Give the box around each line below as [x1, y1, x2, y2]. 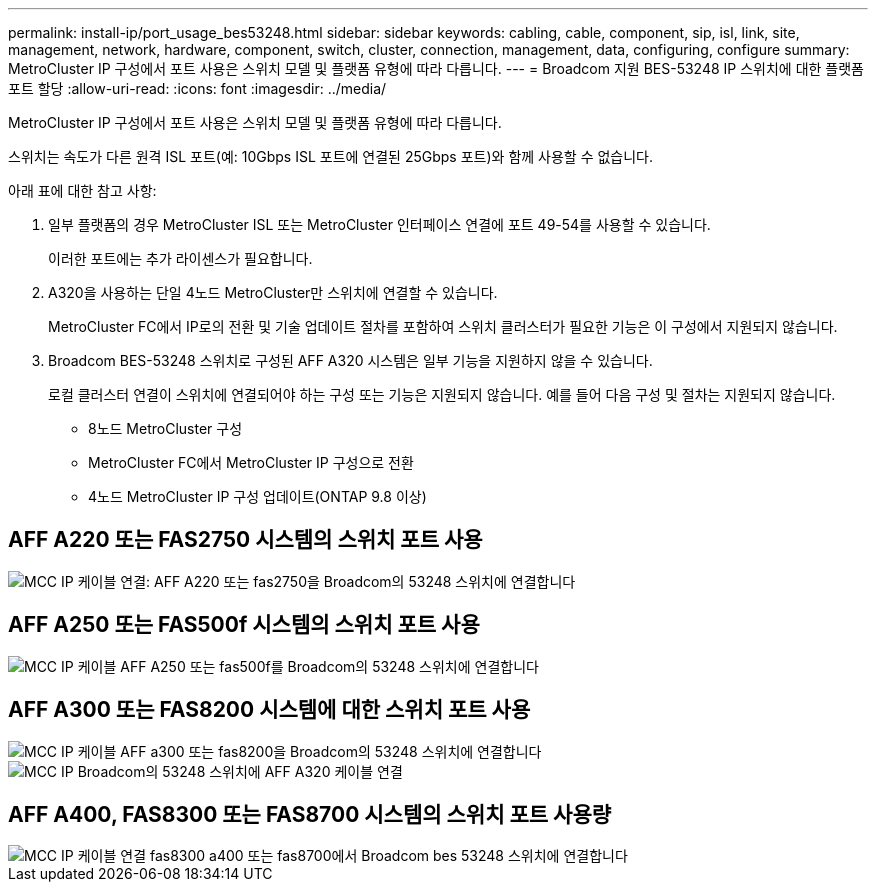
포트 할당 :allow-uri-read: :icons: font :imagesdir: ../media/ [8, 80, 387, 97]
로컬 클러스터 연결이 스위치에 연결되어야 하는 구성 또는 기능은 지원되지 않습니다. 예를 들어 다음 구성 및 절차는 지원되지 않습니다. [48, 386, 836, 403]
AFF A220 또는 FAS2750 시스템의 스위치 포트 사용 [8, 527, 483, 553]
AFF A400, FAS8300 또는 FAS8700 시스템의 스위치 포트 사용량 [8, 801, 612, 827]
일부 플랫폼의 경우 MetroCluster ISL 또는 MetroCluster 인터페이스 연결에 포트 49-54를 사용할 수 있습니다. [48, 216, 711, 233]
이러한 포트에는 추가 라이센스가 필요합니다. [48, 250, 313, 267]
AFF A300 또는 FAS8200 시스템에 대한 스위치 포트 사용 [8, 697, 531, 723]
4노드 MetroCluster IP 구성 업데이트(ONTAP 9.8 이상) [88, 488, 427, 505]
